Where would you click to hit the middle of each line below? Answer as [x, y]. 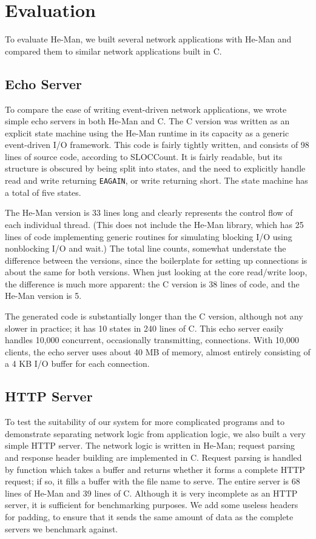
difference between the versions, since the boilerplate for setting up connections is [156, 260]
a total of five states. [43, 192]
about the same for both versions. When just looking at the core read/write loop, [156, 272]
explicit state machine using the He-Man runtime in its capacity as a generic [147, 132]
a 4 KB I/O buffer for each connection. [77, 363]
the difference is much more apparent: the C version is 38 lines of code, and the [152, 283]
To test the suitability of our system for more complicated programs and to [145, 422]
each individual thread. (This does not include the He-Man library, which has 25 [154, 224]
